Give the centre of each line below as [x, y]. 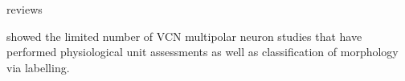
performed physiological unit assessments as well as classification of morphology [202, 52]
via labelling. [38, 67]
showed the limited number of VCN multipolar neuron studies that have [184, 36]
